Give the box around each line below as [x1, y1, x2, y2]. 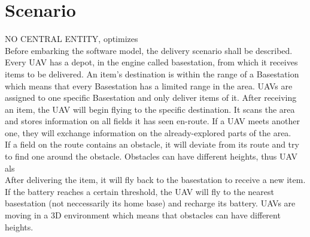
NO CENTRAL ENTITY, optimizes [5, 32, 138, 45]
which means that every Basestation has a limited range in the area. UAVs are [5, 79, 293, 92]
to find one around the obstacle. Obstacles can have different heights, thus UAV [5, 150, 297, 163]
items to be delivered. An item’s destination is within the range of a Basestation [5, 67, 299, 80]
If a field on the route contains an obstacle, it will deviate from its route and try [5, 138, 299, 151]
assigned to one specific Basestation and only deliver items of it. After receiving [5, 91, 297, 104]
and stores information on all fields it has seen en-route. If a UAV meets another [5, 115, 300, 127]
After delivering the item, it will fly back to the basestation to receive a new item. [5, 173, 306, 186]
